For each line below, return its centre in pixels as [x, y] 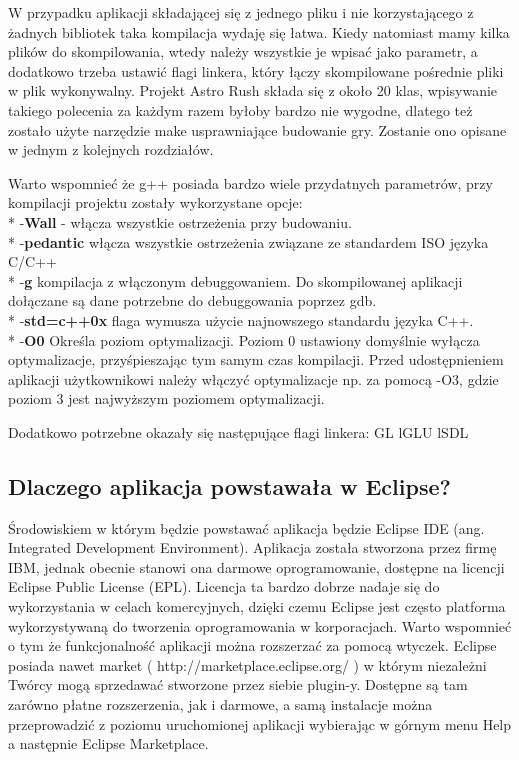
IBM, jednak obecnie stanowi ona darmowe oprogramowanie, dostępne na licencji [256, 566]
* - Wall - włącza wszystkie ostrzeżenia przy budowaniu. [180, 221]
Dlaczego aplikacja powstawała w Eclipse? [229, 485]
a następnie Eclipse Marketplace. [108, 743]
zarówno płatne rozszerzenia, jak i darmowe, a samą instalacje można [220, 704]
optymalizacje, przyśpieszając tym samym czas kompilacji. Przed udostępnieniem [256, 359]
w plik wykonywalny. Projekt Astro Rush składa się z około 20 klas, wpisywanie [253, 90]
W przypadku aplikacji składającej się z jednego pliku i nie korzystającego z [241, 12]
